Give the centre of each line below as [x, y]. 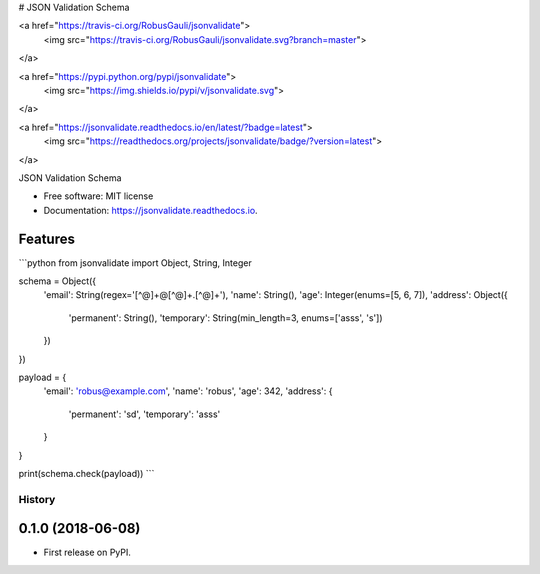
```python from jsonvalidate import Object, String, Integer [135, 262]
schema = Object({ [57, 281]
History [37, 499]
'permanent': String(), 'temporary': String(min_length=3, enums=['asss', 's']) [226, 317]
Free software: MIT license [98, 196]
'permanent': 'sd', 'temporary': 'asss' [144, 414]
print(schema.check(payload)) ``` [86, 473]
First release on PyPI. [87, 552]
